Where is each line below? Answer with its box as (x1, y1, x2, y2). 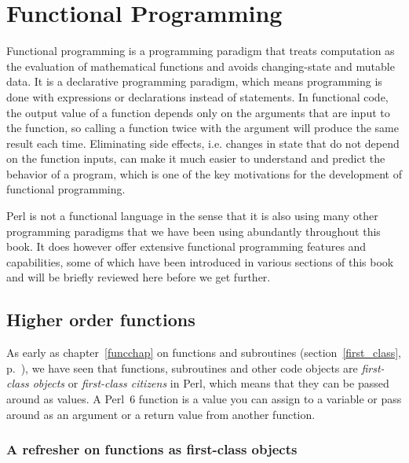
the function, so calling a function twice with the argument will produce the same (6, 119, 399, 136)
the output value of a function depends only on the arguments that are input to (6, 104, 390, 120)
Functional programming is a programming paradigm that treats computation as (6, 42, 395, 59)
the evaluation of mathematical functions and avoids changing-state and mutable (6, 57, 395, 74)
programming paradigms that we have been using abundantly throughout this (6, 222, 381, 239)
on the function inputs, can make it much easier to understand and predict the (6, 150, 385, 167)
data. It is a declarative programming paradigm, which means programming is (6, 73, 382, 90)
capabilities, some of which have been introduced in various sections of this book (6, 253, 394, 270)
